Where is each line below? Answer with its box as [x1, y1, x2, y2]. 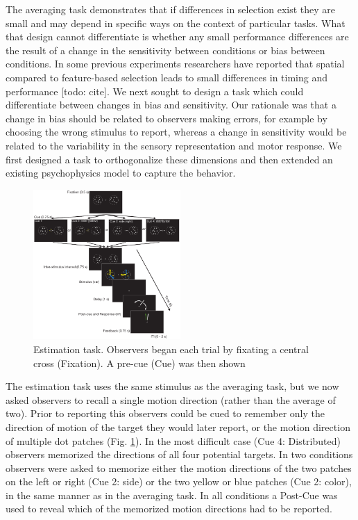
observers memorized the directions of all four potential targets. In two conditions [6, 447, 353, 462]
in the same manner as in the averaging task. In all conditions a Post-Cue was [6, 487, 338, 502]
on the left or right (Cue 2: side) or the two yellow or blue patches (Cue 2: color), [6, 474, 352, 489]
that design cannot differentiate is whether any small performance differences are [6, 29, 349, 44]
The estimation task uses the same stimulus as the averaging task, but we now [6, 379, 339, 393]
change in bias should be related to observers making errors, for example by [6, 111, 327, 125]
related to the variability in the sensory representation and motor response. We [6, 138, 342, 152]
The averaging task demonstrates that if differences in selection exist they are [6, 2, 336, 16]
